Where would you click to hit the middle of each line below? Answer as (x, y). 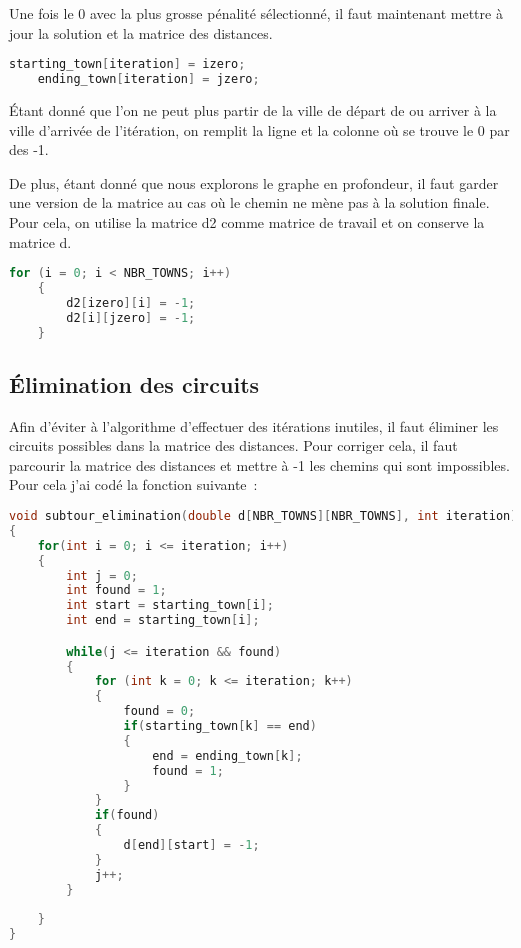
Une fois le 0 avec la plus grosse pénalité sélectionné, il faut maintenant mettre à (256, 13)
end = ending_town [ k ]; (227, 755)
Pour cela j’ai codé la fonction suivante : (133, 484)
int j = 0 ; (102, 575)
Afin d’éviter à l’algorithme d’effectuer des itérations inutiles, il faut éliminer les (254, 425)
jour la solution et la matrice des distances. (141, 32)
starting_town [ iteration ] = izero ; (127, 64)
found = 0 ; (159, 711)
